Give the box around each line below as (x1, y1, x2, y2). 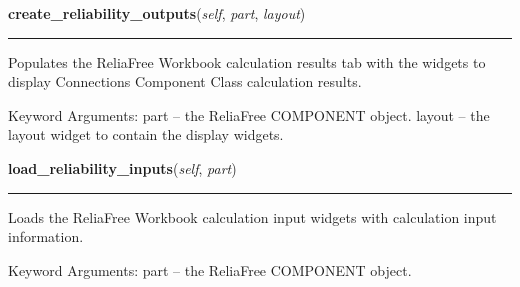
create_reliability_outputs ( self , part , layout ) (8, 3, 306, 23)
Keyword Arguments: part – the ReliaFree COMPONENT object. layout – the (8, 104, 490, 125)
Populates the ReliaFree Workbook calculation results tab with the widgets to (8, 51, 486, 72)
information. (8, 226, 84, 247)
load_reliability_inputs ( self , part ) (8, 157, 237, 178)
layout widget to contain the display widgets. (8, 124, 284, 145)
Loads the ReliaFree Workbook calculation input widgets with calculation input (8, 206, 497, 227)
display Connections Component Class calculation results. (8, 71, 362, 92)
